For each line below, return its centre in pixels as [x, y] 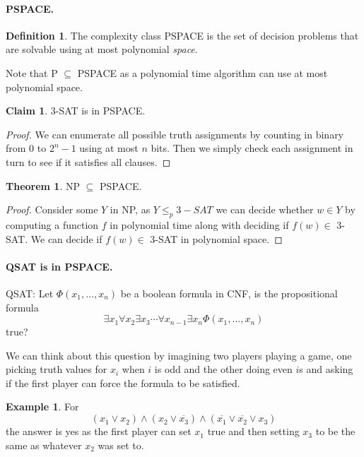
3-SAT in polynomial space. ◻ [216, 238]
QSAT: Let [30, 293]
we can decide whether [265, 209]
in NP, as [130, 209]
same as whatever [44, 445]
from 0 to [26, 148]
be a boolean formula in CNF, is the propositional [229, 293]
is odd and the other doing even [223, 369]
